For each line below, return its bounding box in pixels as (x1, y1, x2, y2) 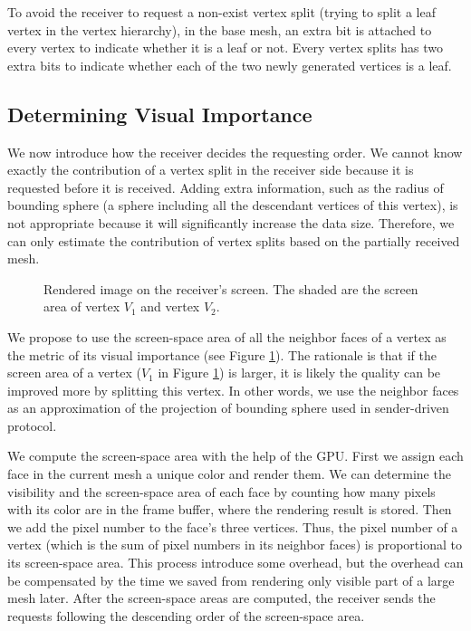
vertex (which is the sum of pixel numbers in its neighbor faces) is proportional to (7, 535, 462, 554)
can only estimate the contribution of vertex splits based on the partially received (7, 231, 460, 250)
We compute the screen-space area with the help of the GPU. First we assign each (7, 446, 464, 465)
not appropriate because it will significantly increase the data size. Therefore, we (7, 213, 455, 232)
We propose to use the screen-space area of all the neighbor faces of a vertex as (7, 327, 447, 346)
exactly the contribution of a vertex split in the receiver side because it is (7, 160, 414, 179)
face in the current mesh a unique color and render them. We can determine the (7, 464, 451, 483)
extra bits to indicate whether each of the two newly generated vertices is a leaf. (7, 55, 452, 74)
